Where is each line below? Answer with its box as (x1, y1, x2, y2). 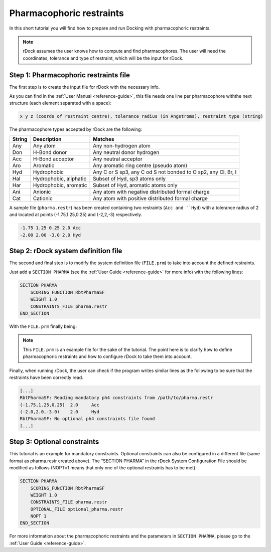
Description (33, 135, 62, 142)
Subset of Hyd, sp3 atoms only (93, 175, 166, 182)
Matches (93, 135, 114, 142)
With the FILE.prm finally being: (9, 323, 77, 329)
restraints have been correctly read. (9, 374, 84, 381)
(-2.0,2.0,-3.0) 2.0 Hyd (20, 409, 100, 415)
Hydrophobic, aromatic (33, 181, 87, 189)
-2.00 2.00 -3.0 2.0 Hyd (20, 232, 81, 238)
